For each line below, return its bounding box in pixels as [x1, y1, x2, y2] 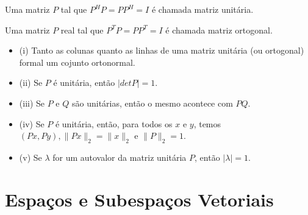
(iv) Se [19, 117, 45, 130]
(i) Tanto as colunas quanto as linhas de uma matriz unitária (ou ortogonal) [19, 44, 304, 57]
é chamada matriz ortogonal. [165, 23, 273, 36]
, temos [193, 117, 221, 130]
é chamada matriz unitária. [151, 3, 254, 15]
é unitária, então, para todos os [55, 117, 173, 130]
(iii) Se [19, 96, 45, 109]
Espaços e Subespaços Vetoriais [5, 186, 274, 211]
